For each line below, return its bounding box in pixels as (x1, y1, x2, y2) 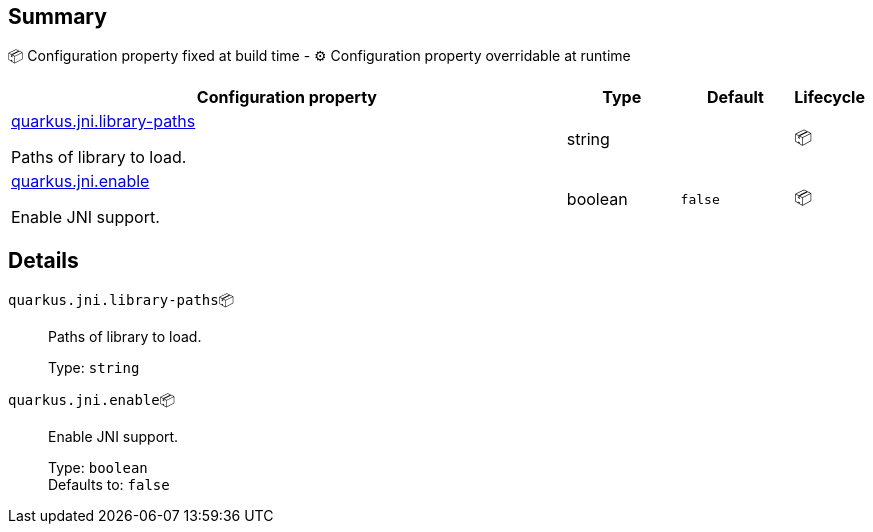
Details (8, 247, 79, 273)
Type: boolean (48, 459, 148, 477)
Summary (8, 4, 107, 29)
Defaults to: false (48, 476, 170, 494)
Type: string (48, 359, 140, 377)
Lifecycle (794, 87, 865, 108)
